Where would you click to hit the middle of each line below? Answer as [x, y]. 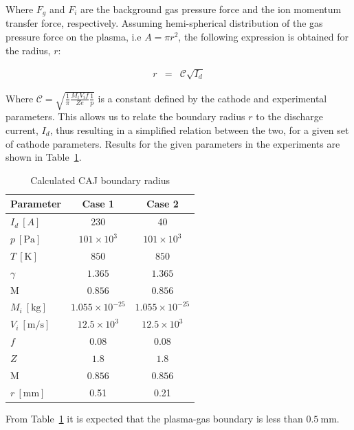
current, [22, 129]
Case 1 [98, 204]
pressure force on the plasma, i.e [74, 37]
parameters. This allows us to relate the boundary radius [125, 116]
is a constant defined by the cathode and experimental [212, 98]
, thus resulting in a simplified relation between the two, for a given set [199, 129]
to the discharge [290, 116]
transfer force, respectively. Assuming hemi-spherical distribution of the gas [164, 23]
